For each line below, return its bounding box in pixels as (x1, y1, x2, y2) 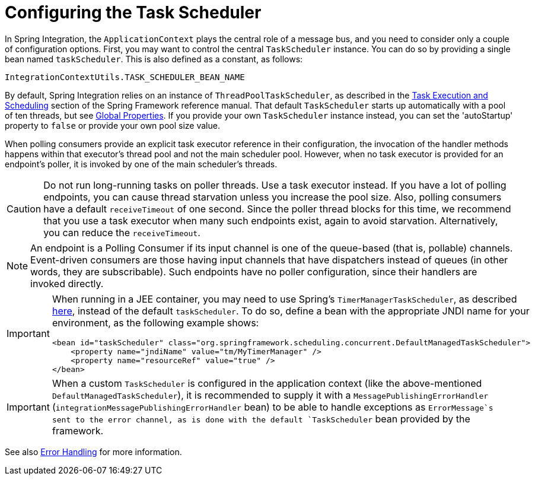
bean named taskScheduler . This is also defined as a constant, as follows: (5, 53, 303, 64)
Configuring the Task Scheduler (5, 2, 262, 23)
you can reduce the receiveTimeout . (43, 226, 200, 239)
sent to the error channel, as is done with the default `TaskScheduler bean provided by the (52, 412, 470, 425)
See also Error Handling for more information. (5, 446, 182, 457)
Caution (7, 202, 42, 215)
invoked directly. (30, 277, 104, 290)
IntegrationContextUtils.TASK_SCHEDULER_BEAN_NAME (5, 72, 245, 82)
